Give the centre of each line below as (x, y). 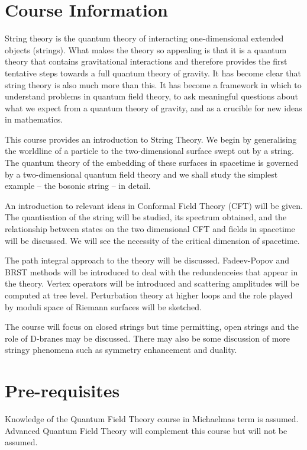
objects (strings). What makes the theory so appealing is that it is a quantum (146, 49)
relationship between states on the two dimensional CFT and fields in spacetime (150, 229)
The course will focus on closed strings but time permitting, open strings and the (152, 327)
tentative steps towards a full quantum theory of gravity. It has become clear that (153, 73)
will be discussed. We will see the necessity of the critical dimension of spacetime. (152, 240)
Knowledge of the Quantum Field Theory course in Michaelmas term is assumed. (152, 419)
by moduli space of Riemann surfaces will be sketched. (104, 306)
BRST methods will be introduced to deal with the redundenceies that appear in (151, 271)
